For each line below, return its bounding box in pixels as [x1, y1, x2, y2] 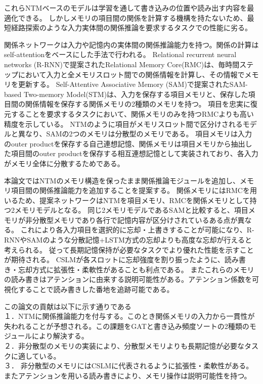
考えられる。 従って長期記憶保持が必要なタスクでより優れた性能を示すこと [4, 244, 254, 255]
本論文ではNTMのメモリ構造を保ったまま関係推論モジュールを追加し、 [4, 175, 240, 185]
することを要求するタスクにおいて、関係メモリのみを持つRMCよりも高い [11, 108, 254, 119]
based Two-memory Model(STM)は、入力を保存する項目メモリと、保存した [4, 88, 248, 99]
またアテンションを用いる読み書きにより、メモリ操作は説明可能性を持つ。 [4, 370, 251, 380]
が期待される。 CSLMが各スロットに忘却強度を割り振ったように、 [4, 254, 225, 265]
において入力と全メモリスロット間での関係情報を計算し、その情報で [18, 69, 245, 79]
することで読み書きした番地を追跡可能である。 [18, 284, 174, 295]
